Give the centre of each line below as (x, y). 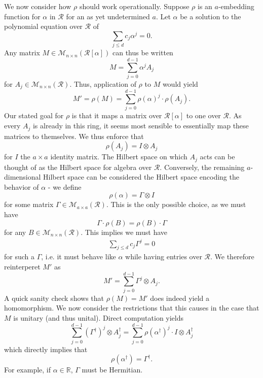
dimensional (23, 177)
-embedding (236, 6)
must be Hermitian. (112, 370)
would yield (180, 83)
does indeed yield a (180, 298)
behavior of (22, 186)
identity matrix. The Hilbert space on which (119, 157)
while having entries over (164, 256)
